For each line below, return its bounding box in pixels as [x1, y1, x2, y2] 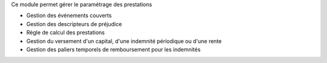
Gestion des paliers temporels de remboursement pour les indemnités [26, 45, 201, 53]
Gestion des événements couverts [26, 12, 112, 19]
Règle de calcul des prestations [26, 29, 105, 36]
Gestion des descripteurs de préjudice [26, 20, 122, 27]
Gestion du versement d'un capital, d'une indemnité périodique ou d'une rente [26, 37, 222, 45]
